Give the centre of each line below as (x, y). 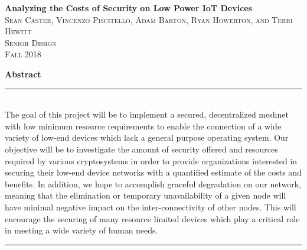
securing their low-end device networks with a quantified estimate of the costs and (153, 172)
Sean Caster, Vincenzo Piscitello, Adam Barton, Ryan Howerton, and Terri (149, 19)
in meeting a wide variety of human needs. (81, 230)
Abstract (23, 74)
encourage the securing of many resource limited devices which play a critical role (152, 218)
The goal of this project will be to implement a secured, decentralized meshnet (147, 114)
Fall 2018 (23, 54)
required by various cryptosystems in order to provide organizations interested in (151, 160)
